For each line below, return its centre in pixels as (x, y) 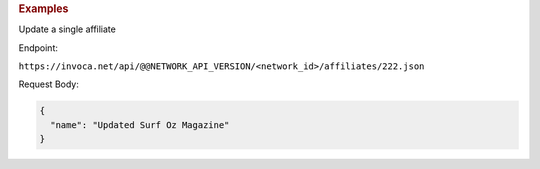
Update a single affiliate (67, 29)
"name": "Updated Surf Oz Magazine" (140, 124)
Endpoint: (38, 47)
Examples (43, 8)
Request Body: (48, 84)
